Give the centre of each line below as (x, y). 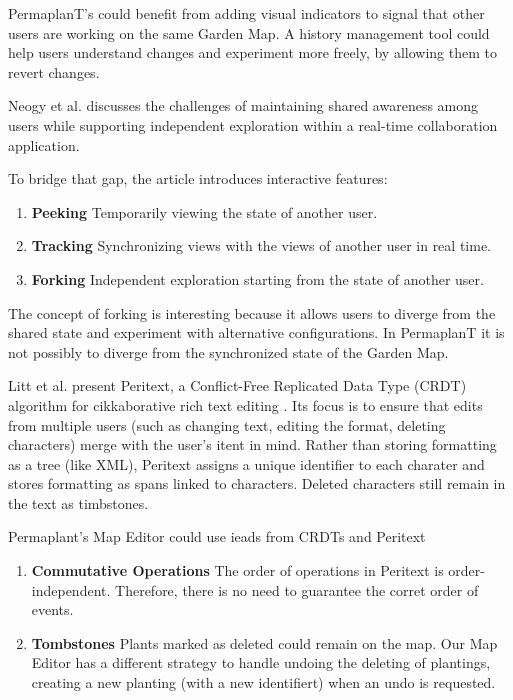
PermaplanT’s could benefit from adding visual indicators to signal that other (246, 13)
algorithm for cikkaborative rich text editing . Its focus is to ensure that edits (245, 404)
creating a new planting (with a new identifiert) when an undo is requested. (263, 682)
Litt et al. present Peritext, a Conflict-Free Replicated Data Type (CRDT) (237, 385)
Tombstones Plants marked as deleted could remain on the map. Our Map (264, 642)
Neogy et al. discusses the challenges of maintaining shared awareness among (243, 105)
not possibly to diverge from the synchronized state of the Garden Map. (228, 351)
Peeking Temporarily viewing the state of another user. (204, 211)
